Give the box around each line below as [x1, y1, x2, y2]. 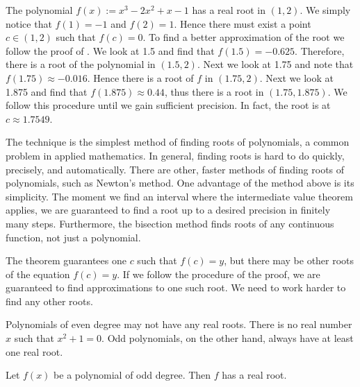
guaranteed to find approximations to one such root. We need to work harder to [6, 280, 346, 295]
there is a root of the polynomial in [6, 57, 156, 71]
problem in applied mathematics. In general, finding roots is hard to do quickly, [6, 148, 345, 162]
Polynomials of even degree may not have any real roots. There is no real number [6, 317, 352, 332]
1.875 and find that [6, 84, 88, 98]
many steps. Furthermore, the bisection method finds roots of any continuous [6, 216, 334, 230]
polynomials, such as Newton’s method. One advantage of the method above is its [6, 175, 354, 190]
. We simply [300, 3, 351, 17]
